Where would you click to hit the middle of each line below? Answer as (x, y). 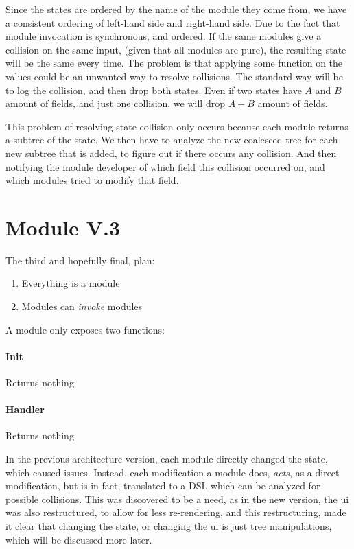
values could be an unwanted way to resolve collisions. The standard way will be (174, 76)
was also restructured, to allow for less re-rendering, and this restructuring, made (176, 512)
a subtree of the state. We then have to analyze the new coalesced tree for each (172, 140)
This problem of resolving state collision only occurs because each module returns (177, 126)
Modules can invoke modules (82, 306)
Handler (25, 409)
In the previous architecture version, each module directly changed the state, (167, 458)
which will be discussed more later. (79, 539)
